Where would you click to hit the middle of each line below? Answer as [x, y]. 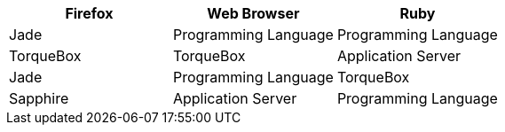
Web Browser [253, 13]
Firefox [89, 13]
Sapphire [39, 98]
